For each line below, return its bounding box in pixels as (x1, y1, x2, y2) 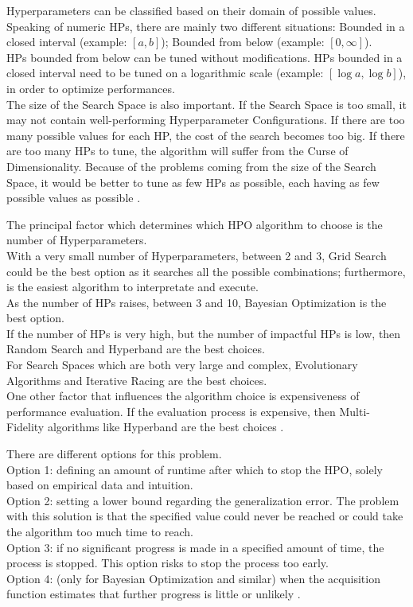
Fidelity (6, 418, 45, 435)
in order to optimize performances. (6, 80, 175, 96)
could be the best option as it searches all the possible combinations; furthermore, (6, 263, 406, 279)
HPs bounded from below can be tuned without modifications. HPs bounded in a (6, 49, 403, 65)
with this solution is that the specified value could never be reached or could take (6, 508, 403, 524)
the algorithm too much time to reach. (6, 523, 193, 539)
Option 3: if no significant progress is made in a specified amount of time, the (6, 539, 384, 555)
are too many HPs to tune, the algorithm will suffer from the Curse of (6, 142, 349, 159)
